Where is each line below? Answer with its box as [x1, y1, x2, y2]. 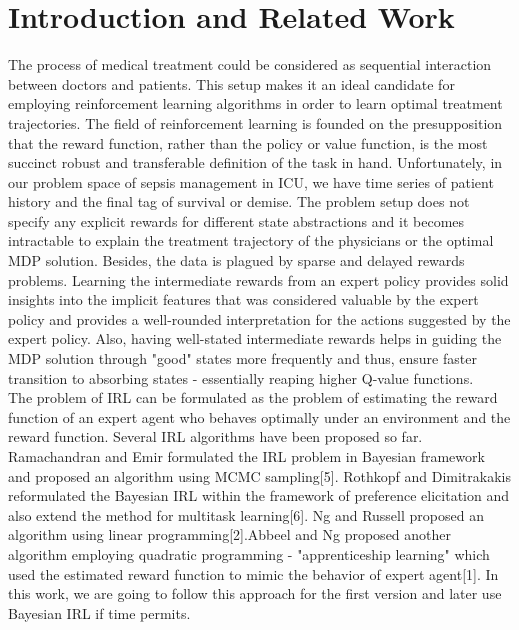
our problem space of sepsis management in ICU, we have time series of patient [8, 171, 494, 192]
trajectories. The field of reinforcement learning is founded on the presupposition [8, 112, 503, 133]
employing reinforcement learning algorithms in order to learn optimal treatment [8, 93, 503, 114]
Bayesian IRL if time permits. [8, 602, 191, 623]
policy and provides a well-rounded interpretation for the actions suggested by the [8, 308, 511, 329]
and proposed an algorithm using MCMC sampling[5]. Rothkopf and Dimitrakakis [8, 465, 511, 486]
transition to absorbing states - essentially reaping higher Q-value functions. [8, 367, 474, 388]
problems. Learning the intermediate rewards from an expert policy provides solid [8, 269, 509, 290]
